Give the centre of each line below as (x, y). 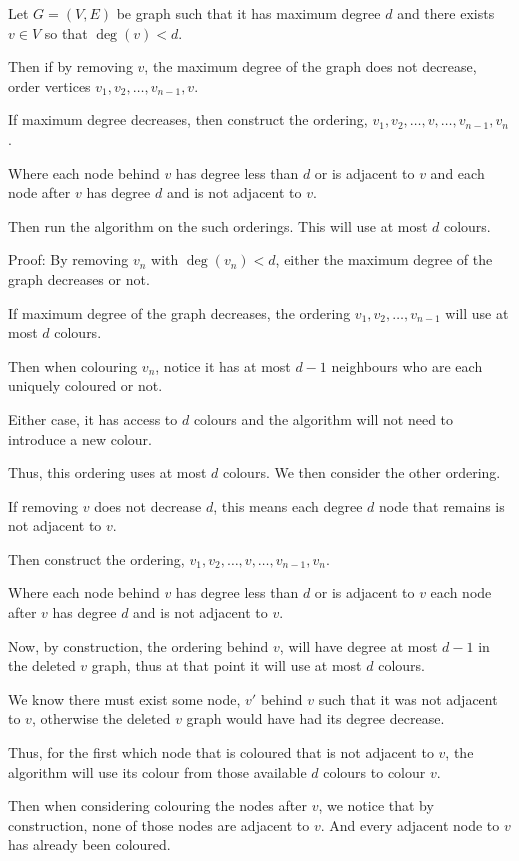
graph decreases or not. (79, 278)
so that (66, 32)
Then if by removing (70, 66)
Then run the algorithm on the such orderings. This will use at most (218, 225)
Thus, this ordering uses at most (107, 472)
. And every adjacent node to (410, 824)
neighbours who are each (407, 365)
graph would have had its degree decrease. (315, 718)
